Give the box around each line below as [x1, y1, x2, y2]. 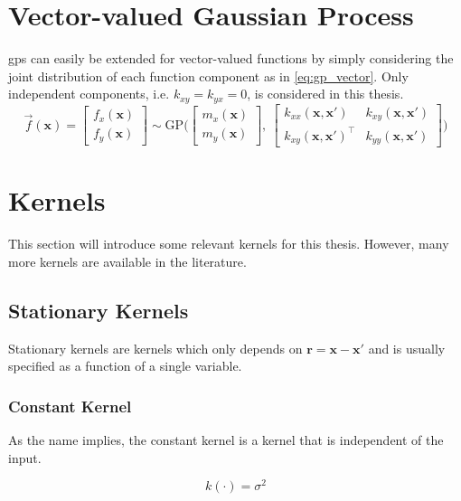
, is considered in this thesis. [247, 84, 404, 103]
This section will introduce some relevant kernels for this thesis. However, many [8, 234, 449, 253]
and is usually [368, 338, 446, 357]
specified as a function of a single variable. [8, 356, 242, 375]
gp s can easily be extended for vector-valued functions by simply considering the [8, 49, 454, 68]
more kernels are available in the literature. [8, 251, 247, 270]
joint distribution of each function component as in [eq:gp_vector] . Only [8, 66, 409, 85]
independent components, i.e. [8, 84, 170, 103]
